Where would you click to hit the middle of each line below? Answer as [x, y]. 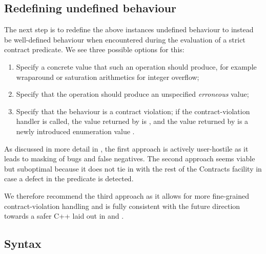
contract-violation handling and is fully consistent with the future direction [122, 206]
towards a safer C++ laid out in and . [64, 216]
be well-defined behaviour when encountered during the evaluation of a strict [125, 39]
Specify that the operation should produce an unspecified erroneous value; [132, 94]
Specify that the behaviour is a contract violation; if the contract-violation [133, 111]
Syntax [23, 244]
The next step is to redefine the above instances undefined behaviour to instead [129, 29]
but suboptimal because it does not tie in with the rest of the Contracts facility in [133, 168]
